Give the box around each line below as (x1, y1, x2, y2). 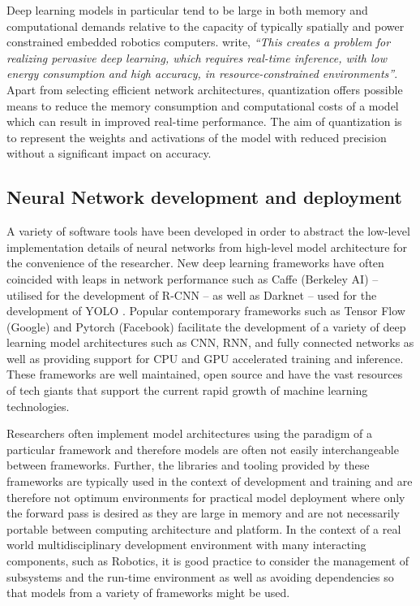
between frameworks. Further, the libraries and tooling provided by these (6, 457, 370, 474)
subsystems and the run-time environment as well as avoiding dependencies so (6, 568, 394, 585)
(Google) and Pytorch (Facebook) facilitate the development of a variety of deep (6, 318, 406, 335)
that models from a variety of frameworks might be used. (6, 584, 290, 601)
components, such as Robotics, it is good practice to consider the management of (6, 552, 409, 569)
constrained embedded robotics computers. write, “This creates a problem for (6, 33, 391, 50)
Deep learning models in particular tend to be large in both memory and (6, 2, 368, 18)
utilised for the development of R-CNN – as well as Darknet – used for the (6, 286, 377, 303)
